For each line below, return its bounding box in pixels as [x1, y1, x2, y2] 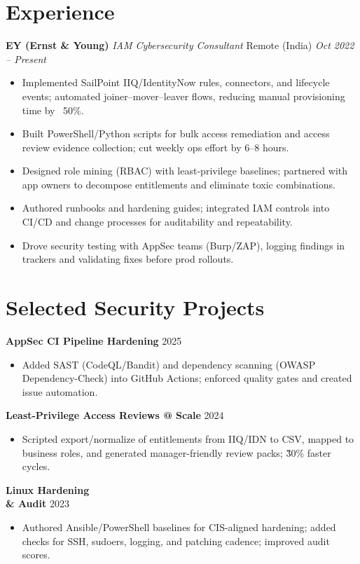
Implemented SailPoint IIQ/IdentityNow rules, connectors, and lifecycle [22, 75, 330, 90]
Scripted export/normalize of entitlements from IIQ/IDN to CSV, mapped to [22, 431, 354, 446]
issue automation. [22, 384, 98, 399]
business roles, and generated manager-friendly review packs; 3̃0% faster [22, 445, 331, 460]
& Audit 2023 [6, 496, 69, 511]
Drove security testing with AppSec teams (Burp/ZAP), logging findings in [22, 238, 345, 252]
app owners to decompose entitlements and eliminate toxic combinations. [22, 177, 335, 191]
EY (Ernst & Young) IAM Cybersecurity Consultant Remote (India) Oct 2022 [6, 38, 354, 53]
